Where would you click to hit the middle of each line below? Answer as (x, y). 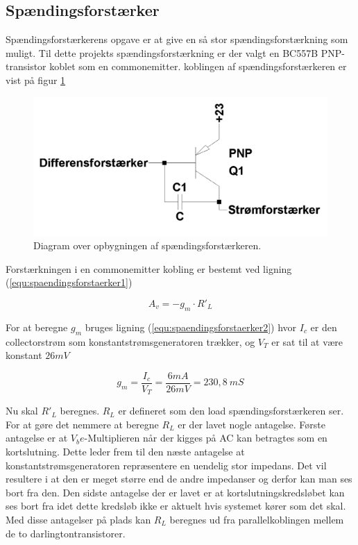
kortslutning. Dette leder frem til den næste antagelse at (125, 452)
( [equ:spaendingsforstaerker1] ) (69, 282)
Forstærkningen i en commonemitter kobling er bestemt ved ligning (149, 268)
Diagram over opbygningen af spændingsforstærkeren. (147, 245)
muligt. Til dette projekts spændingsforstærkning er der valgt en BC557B (162, 52)
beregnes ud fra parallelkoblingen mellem (257, 519)
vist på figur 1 (36, 79)
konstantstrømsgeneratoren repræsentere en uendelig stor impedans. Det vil (166, 465)
